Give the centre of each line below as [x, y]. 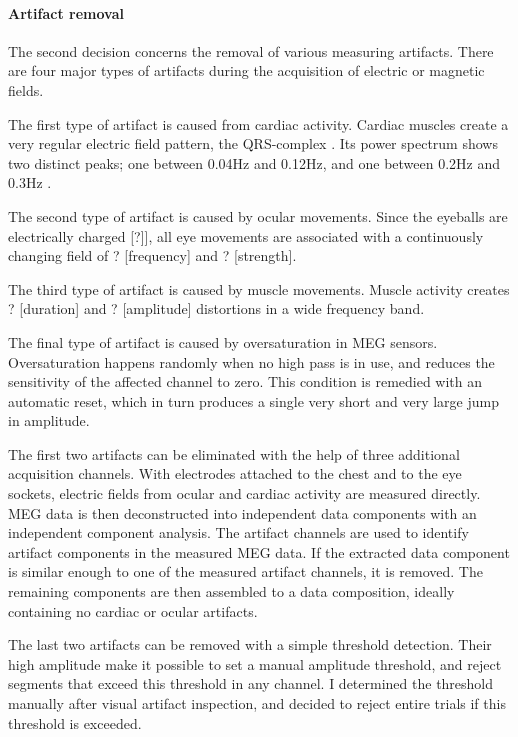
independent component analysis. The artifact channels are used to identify [238, 532]
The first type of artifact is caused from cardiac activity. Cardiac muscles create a [258, 123]
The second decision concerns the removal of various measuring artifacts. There [251, 50]
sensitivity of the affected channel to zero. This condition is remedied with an [245, 381]
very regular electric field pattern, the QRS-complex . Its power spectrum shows [253, 143]
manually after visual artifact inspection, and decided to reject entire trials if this [257, 703]
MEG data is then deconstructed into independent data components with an [242, 512]
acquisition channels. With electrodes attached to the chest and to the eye [235, 473]
